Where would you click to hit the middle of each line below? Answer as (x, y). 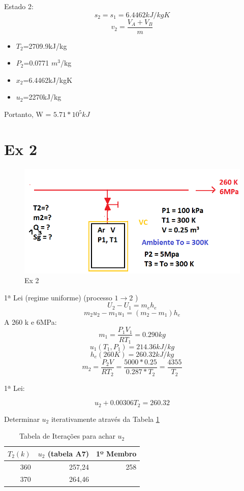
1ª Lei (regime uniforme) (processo (58, 297)
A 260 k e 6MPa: (30, 321)
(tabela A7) (68, 453)
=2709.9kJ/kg (45, 45)
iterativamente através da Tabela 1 (105, 419)
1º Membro (116, 453)
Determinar (22, 419)
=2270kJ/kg (42, 97)
